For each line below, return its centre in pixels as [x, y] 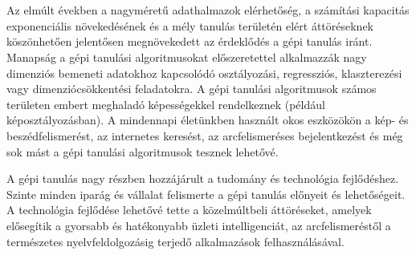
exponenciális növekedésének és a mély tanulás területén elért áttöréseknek [190, 25]
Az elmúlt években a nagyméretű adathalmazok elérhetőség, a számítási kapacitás [208, 10]
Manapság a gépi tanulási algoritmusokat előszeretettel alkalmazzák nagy [187, 57]
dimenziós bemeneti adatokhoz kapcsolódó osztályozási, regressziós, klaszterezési [204, 73]
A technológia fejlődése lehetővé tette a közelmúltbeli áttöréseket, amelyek [189, 210]
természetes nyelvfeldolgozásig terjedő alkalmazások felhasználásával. [175, 241]
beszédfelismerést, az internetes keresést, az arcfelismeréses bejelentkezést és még [205, 135]
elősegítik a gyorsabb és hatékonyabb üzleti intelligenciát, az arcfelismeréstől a [199, 225]
